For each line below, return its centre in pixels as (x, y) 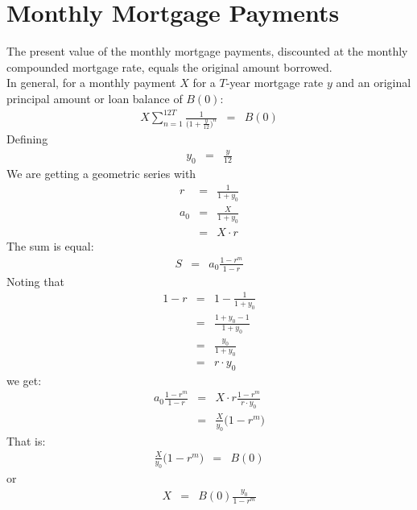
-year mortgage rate (275, 83)
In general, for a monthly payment (91, 83)
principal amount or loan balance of (95, 98)
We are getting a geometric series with (101, 174)
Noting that (35, 281)
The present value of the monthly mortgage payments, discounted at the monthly (207, 51)
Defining (27, 139)
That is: (26, 440)
